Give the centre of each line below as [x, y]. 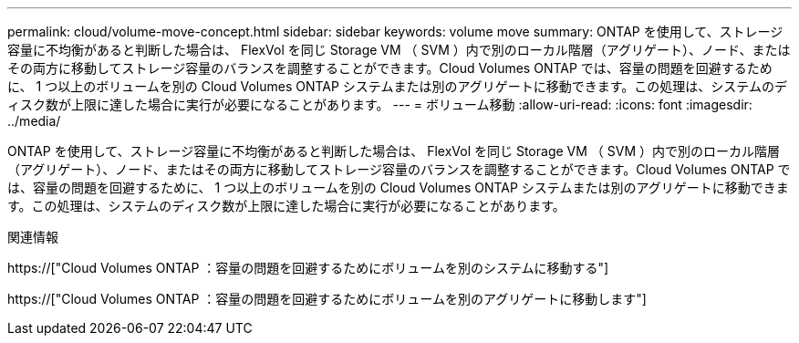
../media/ [34, 121]
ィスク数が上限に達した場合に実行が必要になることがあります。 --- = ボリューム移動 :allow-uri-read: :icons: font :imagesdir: [380, 104]
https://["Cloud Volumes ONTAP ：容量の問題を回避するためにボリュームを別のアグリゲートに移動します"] [327, 299]
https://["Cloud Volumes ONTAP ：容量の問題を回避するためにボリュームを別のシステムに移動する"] [308, 268]
